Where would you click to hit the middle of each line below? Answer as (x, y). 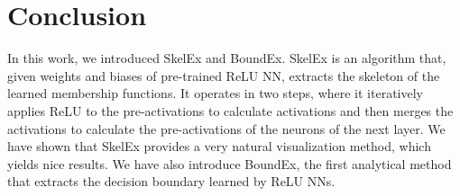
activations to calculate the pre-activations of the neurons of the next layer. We (226, 128)
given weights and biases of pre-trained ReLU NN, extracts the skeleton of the (224, 75)
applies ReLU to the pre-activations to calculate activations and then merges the (230, 110)
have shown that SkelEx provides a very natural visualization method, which (219, 146)
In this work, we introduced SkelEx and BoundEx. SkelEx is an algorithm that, (227, 58)
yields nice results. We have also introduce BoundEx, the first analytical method (230, 163)
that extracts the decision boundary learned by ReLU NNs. (171, 181)
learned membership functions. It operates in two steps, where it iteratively (216, 93)
